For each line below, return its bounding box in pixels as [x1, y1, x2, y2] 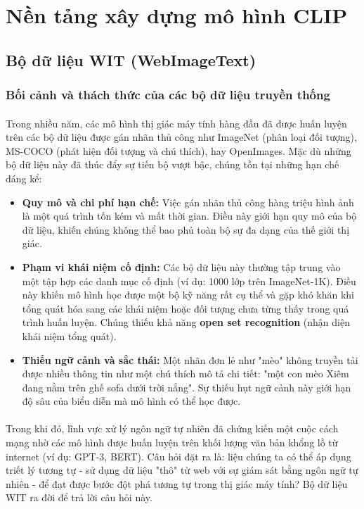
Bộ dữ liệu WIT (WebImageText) [6, 49, 256, 70]
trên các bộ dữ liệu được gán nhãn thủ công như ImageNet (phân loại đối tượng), [6, 130, 357, 144]
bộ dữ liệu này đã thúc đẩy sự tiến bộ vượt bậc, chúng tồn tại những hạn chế [6, 157, 339, 172]
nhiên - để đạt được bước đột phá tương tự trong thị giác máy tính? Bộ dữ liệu [6, 476, 348, 491]
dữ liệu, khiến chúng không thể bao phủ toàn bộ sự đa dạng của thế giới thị [22, 222, 350, 237]
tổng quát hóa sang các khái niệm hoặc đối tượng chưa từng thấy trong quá [22, 301, 349, 315]
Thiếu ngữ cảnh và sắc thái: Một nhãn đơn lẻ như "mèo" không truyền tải [22, 352, 358, 367]
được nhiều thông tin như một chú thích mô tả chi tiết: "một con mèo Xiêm [22, 366, 349, 381]
